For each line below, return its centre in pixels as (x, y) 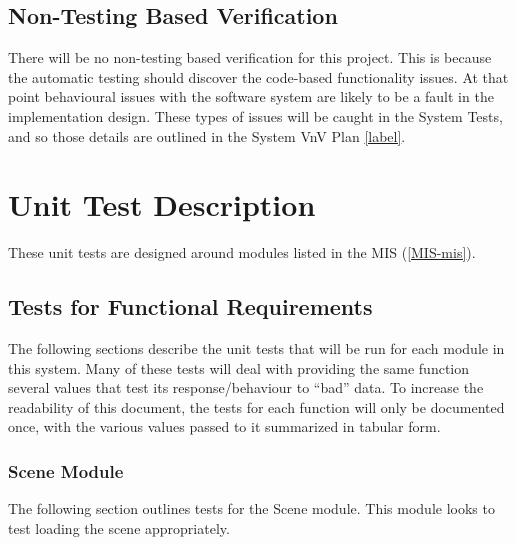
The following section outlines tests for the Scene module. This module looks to (251, 508)
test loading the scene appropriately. (119, 527)
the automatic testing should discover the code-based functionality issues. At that (258, 76)
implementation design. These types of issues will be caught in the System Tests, (255, 115)
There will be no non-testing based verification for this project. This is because (250, 57)
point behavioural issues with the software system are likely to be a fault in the (251, 96)
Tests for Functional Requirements (190, 306)
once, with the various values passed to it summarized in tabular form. (224, 426)
